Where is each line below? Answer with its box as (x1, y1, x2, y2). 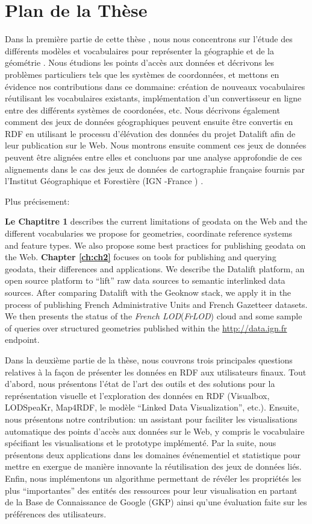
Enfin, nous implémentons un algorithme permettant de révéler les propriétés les (5, 471, 301, 484)
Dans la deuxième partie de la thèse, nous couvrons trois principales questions (5, 353, 293, 366)
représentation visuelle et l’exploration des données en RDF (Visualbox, (5, 389, 270, 401)
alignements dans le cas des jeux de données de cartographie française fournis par (5, 162, 305, 175)
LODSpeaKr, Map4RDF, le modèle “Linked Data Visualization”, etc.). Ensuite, (5, 401, 299, 414)
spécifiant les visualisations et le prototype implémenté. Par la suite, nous (5, 436, 276, 449)
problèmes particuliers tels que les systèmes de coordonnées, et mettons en (5, 68, 279, 80)
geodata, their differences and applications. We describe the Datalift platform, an (5, 262, 305, 275)
